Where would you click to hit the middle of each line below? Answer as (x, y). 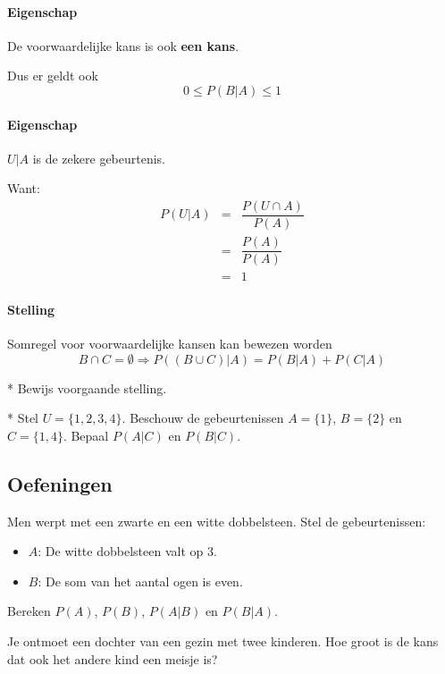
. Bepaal (86, 435)
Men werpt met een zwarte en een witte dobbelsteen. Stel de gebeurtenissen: (217, 521)
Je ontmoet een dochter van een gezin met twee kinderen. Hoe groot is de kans (223, 640)
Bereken (29, 611)
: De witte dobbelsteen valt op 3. (127, 551)
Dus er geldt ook (53, 76)
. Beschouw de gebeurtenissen (203, 418)
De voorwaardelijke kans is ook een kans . (123, 45)
